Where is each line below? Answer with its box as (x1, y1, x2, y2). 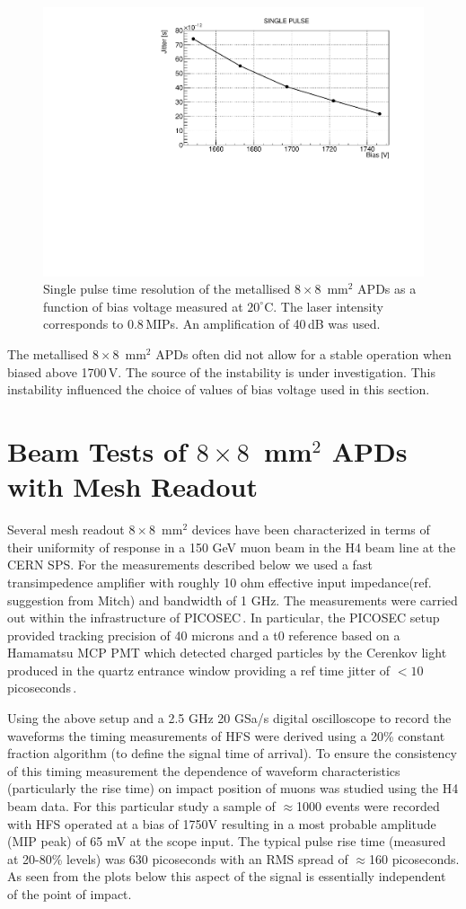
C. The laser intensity (264, 296, 383, 315)
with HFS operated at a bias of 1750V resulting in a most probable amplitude (7, 814, 436, 833)
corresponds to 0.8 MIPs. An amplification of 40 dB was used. (43, 314, 381, 333)
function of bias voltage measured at (43, 296, 243, 315)
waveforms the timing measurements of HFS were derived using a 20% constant (7, 726, 445, 745)
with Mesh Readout (7, 468, 258, 505)
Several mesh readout (7, 520, 125, 539)
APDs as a (357, 279, 417, 298)
